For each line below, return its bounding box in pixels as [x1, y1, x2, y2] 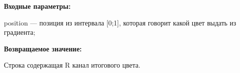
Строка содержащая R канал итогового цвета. [4, 60, 141, 70]
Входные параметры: [4, 1, 71, 11]
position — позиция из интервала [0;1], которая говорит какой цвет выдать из [4, 17, 237, 27]
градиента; [4, 27, 35, 37]
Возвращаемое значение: [4, 43, 82, 53]
